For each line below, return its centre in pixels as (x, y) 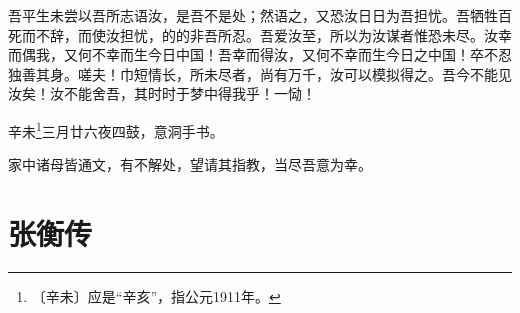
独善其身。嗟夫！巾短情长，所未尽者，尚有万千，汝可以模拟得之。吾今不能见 (260, 73)
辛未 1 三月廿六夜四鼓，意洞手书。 (116, 129)
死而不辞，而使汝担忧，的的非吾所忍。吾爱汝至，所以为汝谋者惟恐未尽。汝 (253, 34)
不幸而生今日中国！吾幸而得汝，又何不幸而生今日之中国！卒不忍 (301, 54)
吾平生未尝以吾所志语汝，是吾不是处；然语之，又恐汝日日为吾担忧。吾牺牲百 (260, 15)
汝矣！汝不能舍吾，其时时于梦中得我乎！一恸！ (162, 93)
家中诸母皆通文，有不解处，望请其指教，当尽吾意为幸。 (190, 164)
